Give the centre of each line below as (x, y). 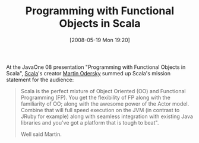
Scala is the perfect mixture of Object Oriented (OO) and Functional (103, 91)
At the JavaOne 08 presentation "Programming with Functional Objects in (96, 67)
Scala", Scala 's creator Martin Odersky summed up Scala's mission (89, 73)
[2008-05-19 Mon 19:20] (100, 40)
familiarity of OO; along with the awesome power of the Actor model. (105, 104)
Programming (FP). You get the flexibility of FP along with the (95, 97)
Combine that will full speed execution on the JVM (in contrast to (100, 110)
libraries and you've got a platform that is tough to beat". (90, 122)
